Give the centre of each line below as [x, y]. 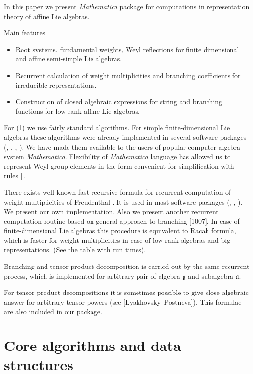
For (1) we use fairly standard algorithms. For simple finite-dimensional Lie [117, 127]
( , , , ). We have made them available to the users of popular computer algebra [122, 147]
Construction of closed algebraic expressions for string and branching [119, 101]
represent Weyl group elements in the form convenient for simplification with [119, 166]
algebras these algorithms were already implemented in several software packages [125, 137]
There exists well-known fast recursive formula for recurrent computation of [117, 192]
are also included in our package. [53, 311]
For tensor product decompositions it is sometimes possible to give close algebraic [126, 292]
